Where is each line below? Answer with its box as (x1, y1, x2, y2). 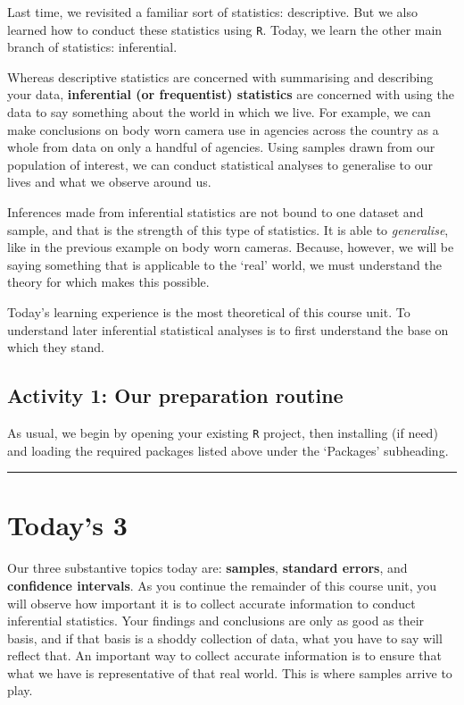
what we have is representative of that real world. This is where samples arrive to (7, 663, 452, 682)
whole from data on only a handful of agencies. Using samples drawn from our (7, 138, 435, 156)
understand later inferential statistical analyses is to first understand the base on (7, 320, 449, 339)
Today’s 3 (7, 507, 128, 543)
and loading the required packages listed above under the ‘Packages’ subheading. (7, 441, 449, 459)
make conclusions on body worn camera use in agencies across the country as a (7, 120, 439, 138)
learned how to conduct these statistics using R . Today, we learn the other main (7, 20, 443, 38)
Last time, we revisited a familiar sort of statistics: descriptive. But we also (7, 3, 418, 21)
